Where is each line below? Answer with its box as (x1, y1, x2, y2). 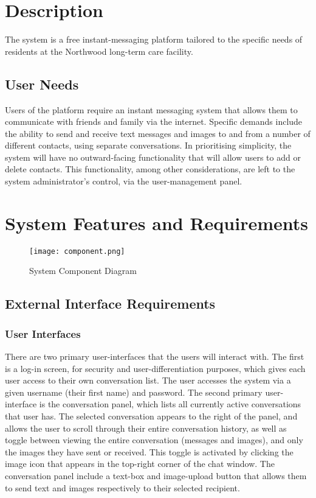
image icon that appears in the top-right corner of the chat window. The (5, 457, 275, 470)
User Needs (5, 74, 79, 93)
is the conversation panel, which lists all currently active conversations (39, 398, 301, 410)
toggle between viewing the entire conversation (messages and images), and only (5, 433, 303, 446)
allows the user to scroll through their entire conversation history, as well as (5, 421, 287, 434)
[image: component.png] (29, 247, 125, 256)
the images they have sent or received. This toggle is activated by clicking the (5, 445, 294, 458)
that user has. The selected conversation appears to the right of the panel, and (5, 410, 298, 423)
